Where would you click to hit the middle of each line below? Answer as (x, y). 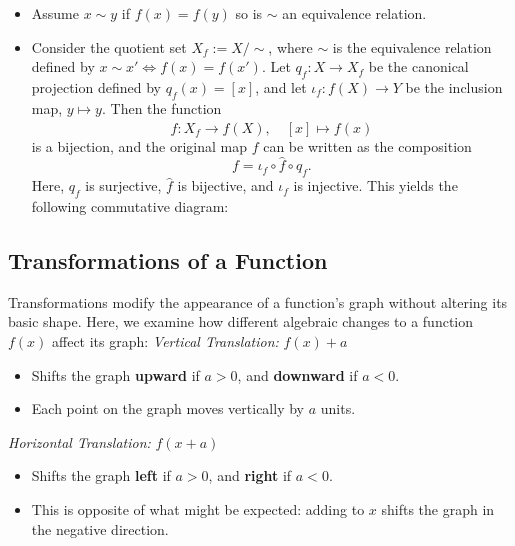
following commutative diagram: (130, 206)
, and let (281, 86)
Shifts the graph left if (101, 475)
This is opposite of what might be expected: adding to (198, 508)
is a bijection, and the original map (139, 145)
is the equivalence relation (412, 46)
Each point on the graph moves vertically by (167, 408)
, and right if (250, 475)
